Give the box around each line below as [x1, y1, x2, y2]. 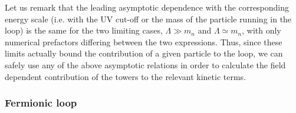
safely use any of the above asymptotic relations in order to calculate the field [5, 58, 286, 71]
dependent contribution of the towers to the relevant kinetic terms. [5, 70, 246, 82]
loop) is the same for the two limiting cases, [5, 24, 163, 36]
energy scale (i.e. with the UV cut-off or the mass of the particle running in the [5, 12, 292, 25]
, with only [242, 24, 281, 36]
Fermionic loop [5, 95, 77, 110]
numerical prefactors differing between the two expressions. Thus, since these [5, 35, 282, 48]
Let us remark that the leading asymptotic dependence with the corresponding [5, 1, 290, 13]
